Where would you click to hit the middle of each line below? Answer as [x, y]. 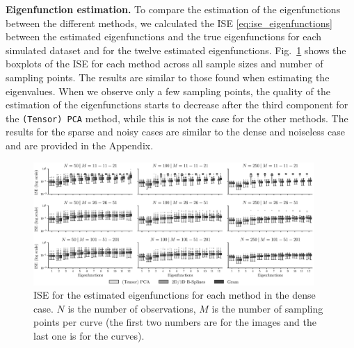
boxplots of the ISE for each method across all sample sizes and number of [164, 64]
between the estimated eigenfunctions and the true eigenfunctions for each [164, 36]
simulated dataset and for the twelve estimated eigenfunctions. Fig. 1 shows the [176, 50]
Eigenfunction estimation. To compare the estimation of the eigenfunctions [173, 9]
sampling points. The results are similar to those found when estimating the [168, 77]
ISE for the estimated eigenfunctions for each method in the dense [175, 295]
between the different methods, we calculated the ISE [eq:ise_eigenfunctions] [169, 23]
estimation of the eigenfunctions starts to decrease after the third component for [177, 105]
